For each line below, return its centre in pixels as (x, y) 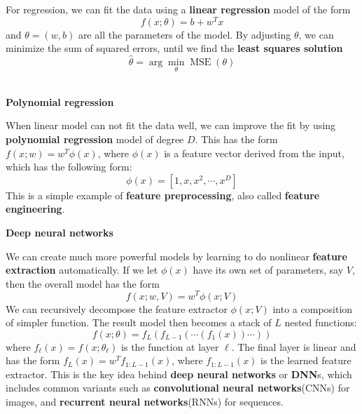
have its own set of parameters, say (268, 270)
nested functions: (321, 322)
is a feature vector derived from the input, (254, 153)
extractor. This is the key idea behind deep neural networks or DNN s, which (179, 374)
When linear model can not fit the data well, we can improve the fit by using (171, 125)
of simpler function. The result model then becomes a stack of (139, 322)
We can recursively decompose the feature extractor (117, 308)
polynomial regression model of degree (95, 139)
